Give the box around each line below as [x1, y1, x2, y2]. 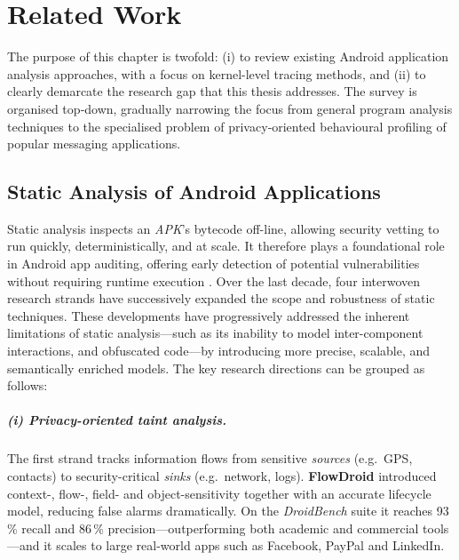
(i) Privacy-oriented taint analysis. [7, 411, 227, 429]
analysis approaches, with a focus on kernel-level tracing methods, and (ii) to [7, 64, 426, 83]
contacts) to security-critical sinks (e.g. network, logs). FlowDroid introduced [7, 466, 437, 484]
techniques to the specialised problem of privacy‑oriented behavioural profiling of [7, 116, 447, 135]
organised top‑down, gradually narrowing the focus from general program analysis [7, 99, 453, 117]
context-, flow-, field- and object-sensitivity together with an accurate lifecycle [7, 484, 431, 502]
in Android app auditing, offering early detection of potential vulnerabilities [7, 254, 420, 273]
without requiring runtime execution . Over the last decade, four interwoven [7, 271, 421, 290]
